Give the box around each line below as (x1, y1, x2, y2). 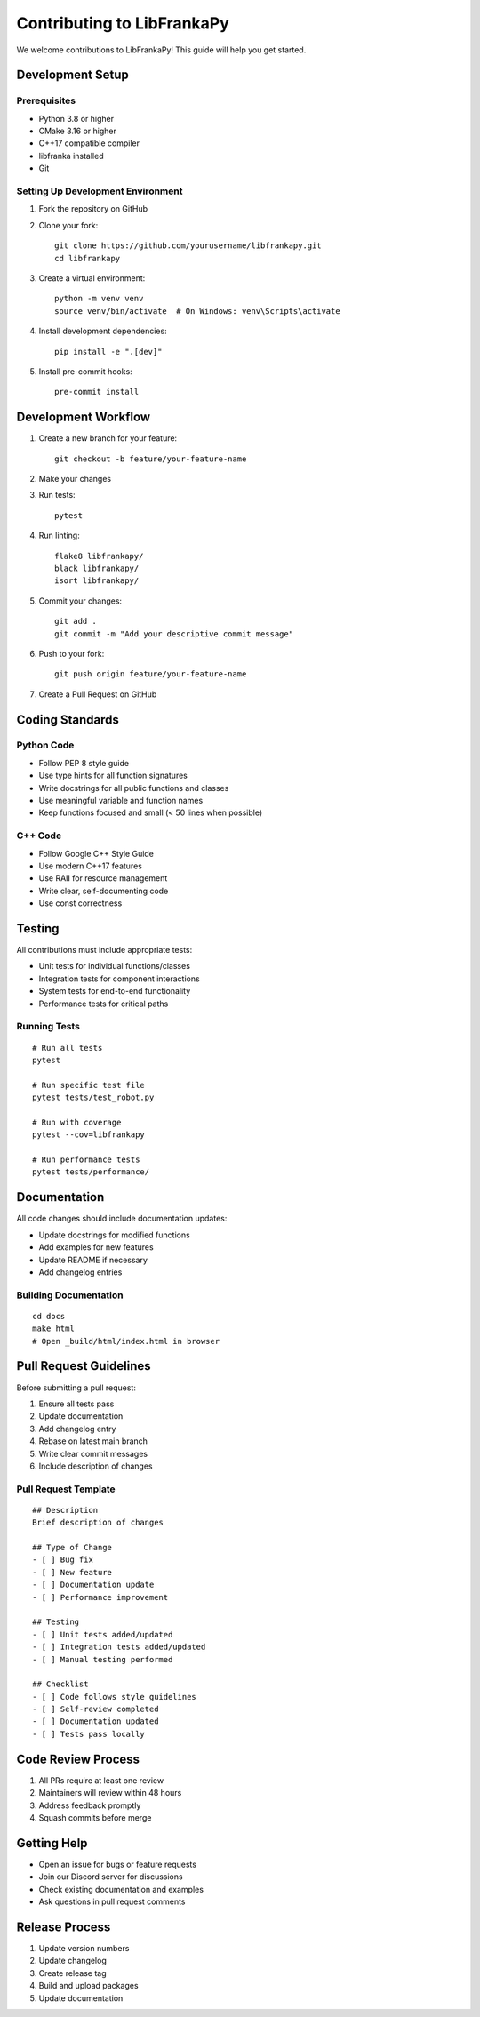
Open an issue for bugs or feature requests (38, 1859, 197, 1869)
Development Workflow (16, 410, 151, 425)
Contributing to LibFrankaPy (16, 13, 230, 33)
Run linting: (38, 530, 80, 541)
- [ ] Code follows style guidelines (32, 1692, 197, 1701)
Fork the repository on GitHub (38, 204, 148, 214)
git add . (54, 616, 97, 627)
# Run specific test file (32, 1080, 146, 1090)
